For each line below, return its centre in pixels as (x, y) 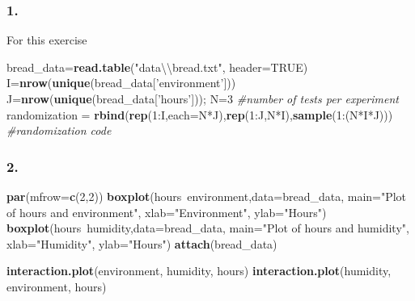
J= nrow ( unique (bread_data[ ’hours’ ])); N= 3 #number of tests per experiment (203, 98)
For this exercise (47, 40)
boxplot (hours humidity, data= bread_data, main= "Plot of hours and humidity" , (208, 228)
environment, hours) (57, 286)
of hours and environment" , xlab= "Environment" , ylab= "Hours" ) (167, 212)
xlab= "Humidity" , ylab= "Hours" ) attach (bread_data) (142, 243)
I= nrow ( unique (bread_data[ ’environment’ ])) (121, 83)
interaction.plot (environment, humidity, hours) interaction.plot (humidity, (199, 271)
